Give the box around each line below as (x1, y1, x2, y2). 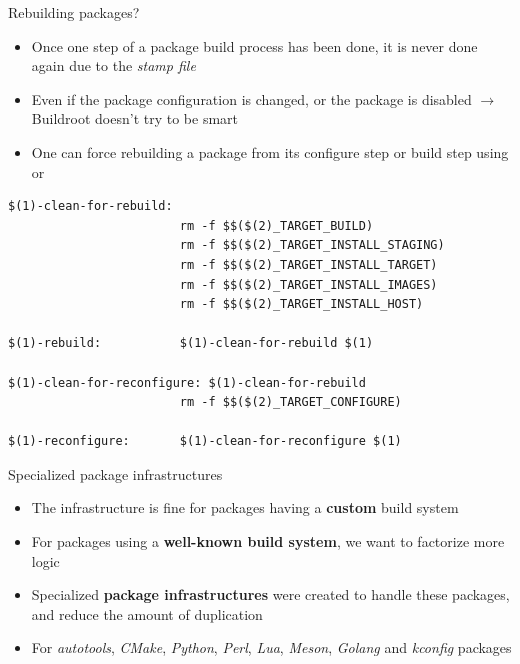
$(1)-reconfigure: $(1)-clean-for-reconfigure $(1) (8, 434, 402, 449)
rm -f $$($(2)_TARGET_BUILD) (179, 218, 374, 233)
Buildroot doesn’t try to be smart (31, 108, 239, 129)
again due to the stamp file (31, 55, 196, 76)
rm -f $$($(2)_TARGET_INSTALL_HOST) (179, 297, 424, 312)
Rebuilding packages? (8, 2, 140, 22)
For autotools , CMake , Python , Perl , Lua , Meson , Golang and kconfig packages (31, 637, 512, 658)
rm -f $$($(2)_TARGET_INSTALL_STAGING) (179, 238, 445, 253)
